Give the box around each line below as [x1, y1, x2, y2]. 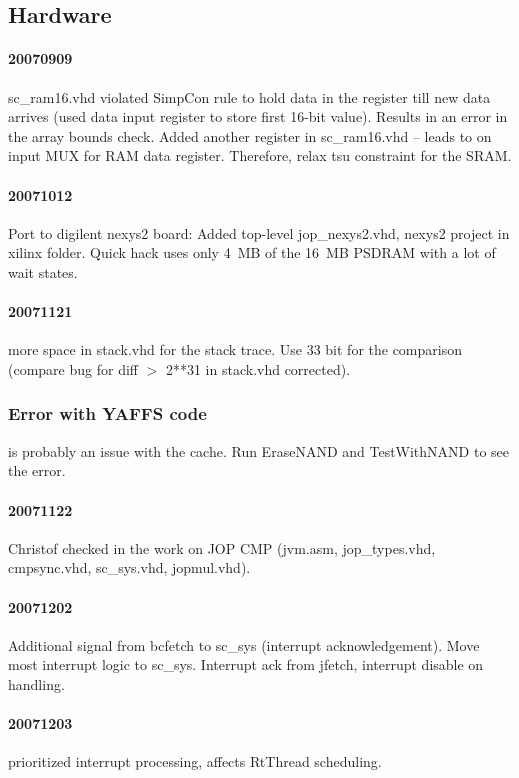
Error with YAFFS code [8, 401, 207, 426]
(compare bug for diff [8, 358, 138, 379]
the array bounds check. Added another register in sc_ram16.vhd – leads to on [8, 125, 492, 146]
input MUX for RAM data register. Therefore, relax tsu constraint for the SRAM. [8, 145, 512, 166]
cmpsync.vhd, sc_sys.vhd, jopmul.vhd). [8, 557, 251, 578]
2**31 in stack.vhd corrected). [165, 358, 351, 379]
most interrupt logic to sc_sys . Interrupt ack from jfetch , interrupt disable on [8, 654, 484, 675]
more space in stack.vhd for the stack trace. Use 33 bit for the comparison [8, 339, 462, 360]
